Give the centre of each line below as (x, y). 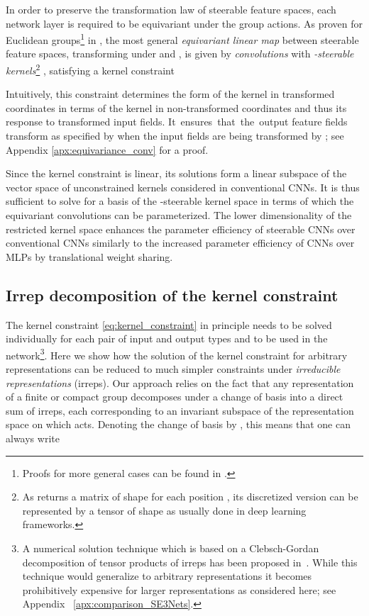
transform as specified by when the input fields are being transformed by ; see (175, 136)
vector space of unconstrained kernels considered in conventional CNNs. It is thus (183, 187)
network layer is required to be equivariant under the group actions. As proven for (184, 23)
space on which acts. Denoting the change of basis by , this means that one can (178, 424)
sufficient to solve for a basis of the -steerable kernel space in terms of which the (180, 201)
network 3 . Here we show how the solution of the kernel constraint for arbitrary (177, 354)
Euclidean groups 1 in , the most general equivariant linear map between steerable (182, 39)
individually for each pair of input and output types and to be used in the (167, 338)
